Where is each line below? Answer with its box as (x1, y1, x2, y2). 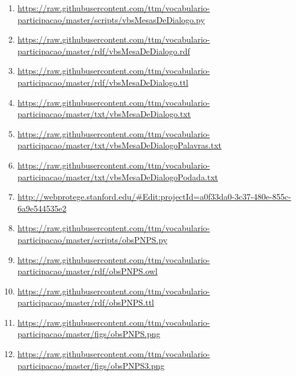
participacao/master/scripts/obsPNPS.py (17, 233, 168, 245)
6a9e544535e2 (17, 202, 67, 214)
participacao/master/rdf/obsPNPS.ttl (17, 296, 154, 309)
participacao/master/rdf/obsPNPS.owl (17, 265, 158, 277)
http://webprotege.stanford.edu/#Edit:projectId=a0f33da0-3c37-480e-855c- (17, 190, 291, 203)
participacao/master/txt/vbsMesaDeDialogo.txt (17, 108, 191, 120)
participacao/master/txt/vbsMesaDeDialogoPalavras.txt (17, 139, 222, 151)
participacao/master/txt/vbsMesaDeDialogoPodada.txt (17, 170, 219, 183)
